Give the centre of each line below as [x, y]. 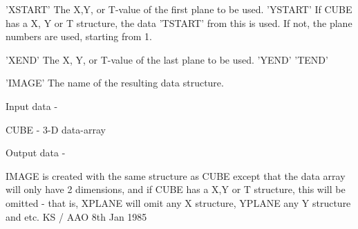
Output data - [36, 153]
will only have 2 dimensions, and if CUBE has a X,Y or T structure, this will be [176, 189]
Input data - [32, 106]
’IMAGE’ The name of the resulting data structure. [115, 83]
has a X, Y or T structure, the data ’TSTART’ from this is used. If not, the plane [179, 22]
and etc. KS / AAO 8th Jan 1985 [76, 216]
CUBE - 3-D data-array [56, 129]
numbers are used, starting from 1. [79, 36]
